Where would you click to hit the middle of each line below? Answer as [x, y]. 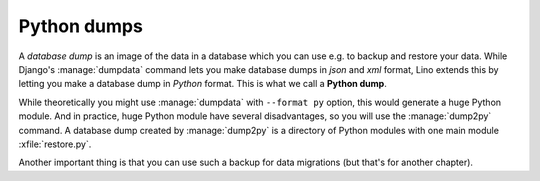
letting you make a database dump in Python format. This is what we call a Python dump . [202, 84]
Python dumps [81, 26]
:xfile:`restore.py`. [55, 144]
